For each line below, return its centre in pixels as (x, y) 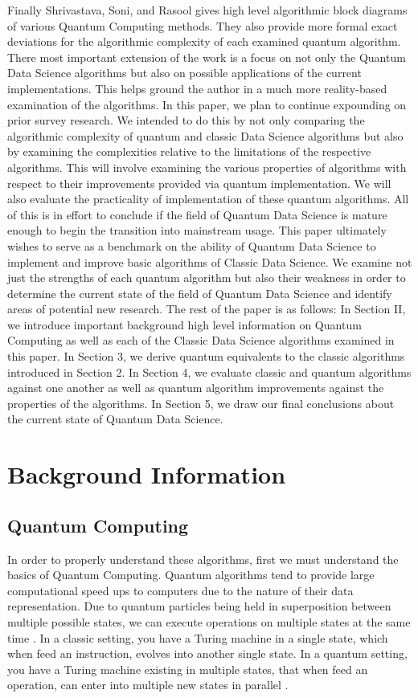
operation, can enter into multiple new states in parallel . (148, 685)
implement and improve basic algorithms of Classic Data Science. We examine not (210, 261)
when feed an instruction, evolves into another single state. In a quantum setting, (207, 653)
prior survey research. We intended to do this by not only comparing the (186, 120)
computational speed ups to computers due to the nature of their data (180, 590)
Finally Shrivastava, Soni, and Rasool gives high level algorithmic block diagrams (207, 10)
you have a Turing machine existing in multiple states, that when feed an (188, 669)
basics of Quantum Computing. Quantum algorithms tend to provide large (191, 575)
